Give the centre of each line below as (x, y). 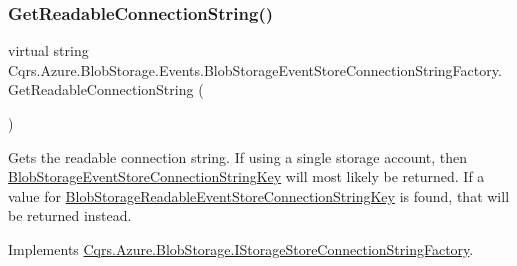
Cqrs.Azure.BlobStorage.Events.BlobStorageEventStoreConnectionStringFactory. (255, 69)
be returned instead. (70, 215)
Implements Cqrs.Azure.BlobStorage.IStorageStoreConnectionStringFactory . (241, 248)
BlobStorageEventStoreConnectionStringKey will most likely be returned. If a (246, 176)
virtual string (48, 50)
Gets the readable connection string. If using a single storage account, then (238, 156)
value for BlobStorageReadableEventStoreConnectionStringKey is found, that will (259, 195)
